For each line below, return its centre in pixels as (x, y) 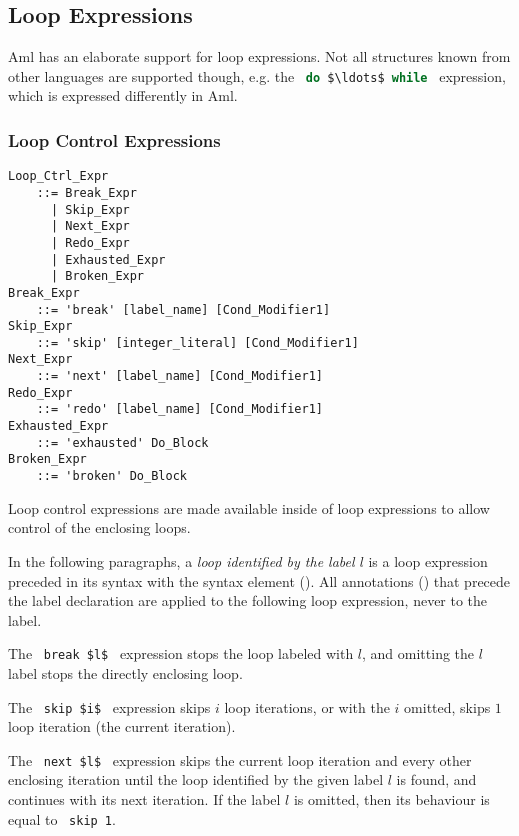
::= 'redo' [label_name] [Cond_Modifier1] (179, 409)
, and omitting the (418, 653)
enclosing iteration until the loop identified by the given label (196, 779)
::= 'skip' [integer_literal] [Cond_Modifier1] (197, 342)
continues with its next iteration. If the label (144, 799)
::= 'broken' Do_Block (111, 476)
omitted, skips (447, 706)
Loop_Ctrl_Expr (58, 176)
